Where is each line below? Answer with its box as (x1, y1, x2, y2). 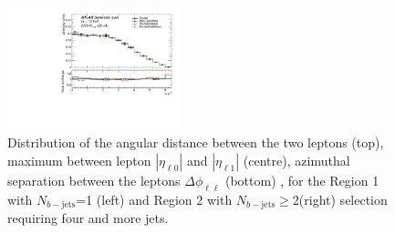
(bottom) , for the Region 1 (224, 171, 379, 190)
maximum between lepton (7, 151, 151, 170)
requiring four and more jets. (7, 208, 169, 228)
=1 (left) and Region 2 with (76, 189, 233, 208)
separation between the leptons (7, 171, 181, 190)
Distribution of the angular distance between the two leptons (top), (7, 133, 384, 152)
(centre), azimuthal (243, 151, 350, 170)
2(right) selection (292, 189, 388, 208)
